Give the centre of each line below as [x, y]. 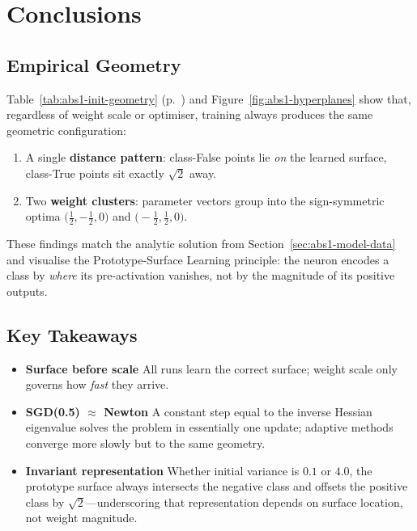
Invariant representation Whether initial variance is [162, 470]
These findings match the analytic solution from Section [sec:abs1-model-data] [201, 243]
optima [43, 216]
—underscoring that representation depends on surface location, [244, 501]
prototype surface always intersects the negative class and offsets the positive [217, 486]
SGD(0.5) [53, 411]
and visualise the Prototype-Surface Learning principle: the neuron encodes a [198, 259]
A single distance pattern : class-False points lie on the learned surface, [206, 157]
